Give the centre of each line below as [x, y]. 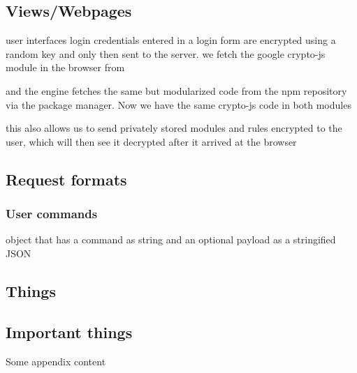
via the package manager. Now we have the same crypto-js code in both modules [178, 104]
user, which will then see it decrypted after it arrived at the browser [151, 141]
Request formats [66, 179]
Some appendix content [56, 361]
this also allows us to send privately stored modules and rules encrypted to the [174, 128]
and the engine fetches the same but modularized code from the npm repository [176, 90]
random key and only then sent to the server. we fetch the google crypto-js [166, 53]
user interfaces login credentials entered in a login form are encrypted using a [171, 40]
